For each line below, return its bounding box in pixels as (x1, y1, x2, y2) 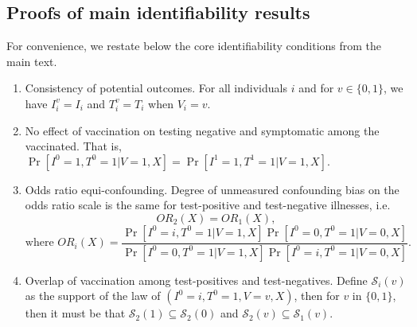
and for (298, 80, 334, 96)
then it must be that (25, 305, 126, 321)
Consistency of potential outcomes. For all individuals (25, 80, 287, 96)
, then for (294, 287, 340, 304)
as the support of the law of (25, 287, 161, 304)
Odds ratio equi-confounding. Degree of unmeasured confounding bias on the (25, 181, 399, 197)
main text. (6, 53, 57, 69)
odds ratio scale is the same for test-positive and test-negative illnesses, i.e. (25, 197, 391, 213)
